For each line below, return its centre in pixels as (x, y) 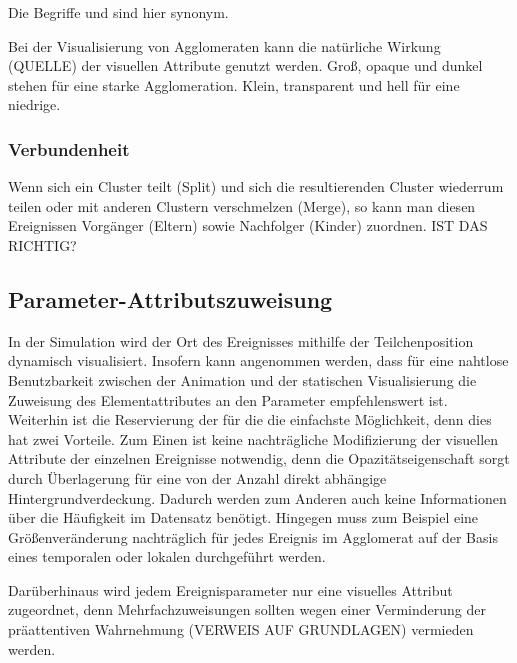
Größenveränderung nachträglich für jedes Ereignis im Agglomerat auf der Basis (253, 536)
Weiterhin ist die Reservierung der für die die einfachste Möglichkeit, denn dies (250, 419)
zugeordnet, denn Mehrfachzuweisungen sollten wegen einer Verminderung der (247, 609)
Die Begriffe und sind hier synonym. (118, 12)
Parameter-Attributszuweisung (170, 298)
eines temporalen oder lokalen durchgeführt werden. (167, 556)
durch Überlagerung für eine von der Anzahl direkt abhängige (197, 477)
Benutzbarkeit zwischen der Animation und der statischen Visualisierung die (242, 379)
